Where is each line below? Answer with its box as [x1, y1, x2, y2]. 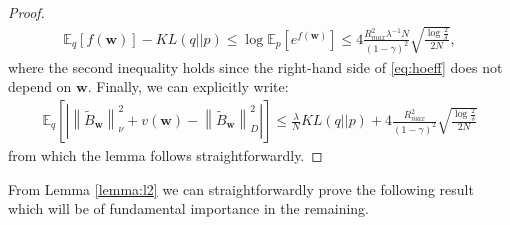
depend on [8, 76, 72, 97]
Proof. [8, 2, 45, 22]
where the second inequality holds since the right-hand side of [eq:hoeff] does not [8, 56, 503, 77]
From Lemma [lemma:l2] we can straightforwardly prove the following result [8, 178, 474, 199]
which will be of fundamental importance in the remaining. [8, 198, 370, 219]
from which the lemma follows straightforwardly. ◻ [8, 145, 323, 166]
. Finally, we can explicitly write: [87, 76, 289, 97]
